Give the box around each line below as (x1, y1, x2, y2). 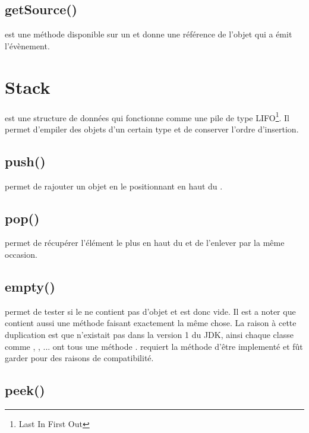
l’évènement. (5, 39, 50, 52)
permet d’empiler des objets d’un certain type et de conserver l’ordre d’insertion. (5, 122, 299, 135)
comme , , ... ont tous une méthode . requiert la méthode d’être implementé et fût (5, 340, 303, 352)
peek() (5, 381, 45, 399)
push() (5, 151, 46, 170)
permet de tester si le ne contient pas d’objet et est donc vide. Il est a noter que (5, 305, 296, 317)
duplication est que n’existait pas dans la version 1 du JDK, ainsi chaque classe (5, 328, 294, 340)
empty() (5, 277, 55, 295)
